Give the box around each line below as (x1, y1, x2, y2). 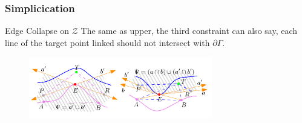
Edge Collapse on (5, 24, 70, 37)
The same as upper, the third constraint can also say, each (80, 24, 298, 37)
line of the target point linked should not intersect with (5, 36, 210, 48)
